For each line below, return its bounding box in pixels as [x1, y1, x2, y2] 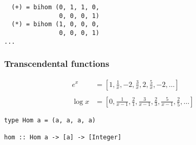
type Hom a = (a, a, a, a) [4, 116, 96, 124]
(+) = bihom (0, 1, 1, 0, [11, 4, 100, 11]
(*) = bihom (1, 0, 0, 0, [11, 21, 100, 28]
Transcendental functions [4, 57, 110, 70]
